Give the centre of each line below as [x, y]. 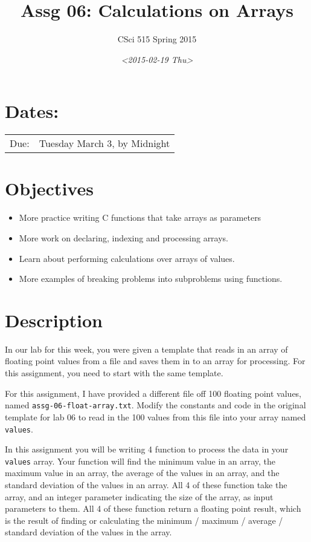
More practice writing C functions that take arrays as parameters [140, 217]
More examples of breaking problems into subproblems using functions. [151, 279]
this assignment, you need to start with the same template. [114, 373]
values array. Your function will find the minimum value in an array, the [140, 461]
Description [54, 320]
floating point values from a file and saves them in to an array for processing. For [155, 361]
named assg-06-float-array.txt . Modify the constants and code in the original [155, 405]
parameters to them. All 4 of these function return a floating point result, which [153, 508]
